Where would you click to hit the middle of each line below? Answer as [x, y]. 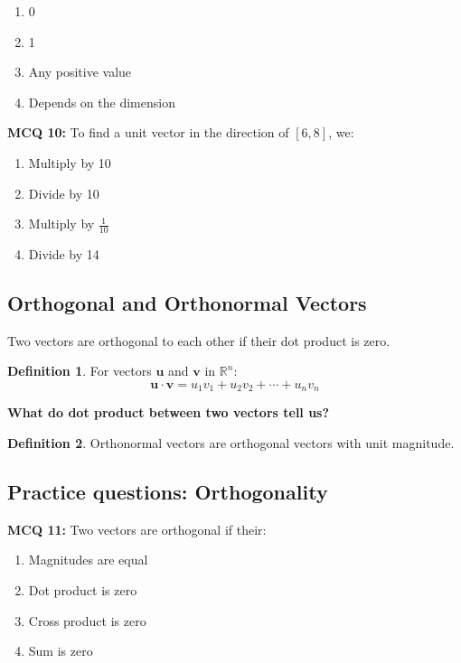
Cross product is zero [87, 620]
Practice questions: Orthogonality [168, 491]
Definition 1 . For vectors [80, 371]
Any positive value [80, 72]
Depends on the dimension [102, 102]
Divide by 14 [64, 253]
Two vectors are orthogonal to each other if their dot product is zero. [199, 340]
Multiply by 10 [70, 162]
